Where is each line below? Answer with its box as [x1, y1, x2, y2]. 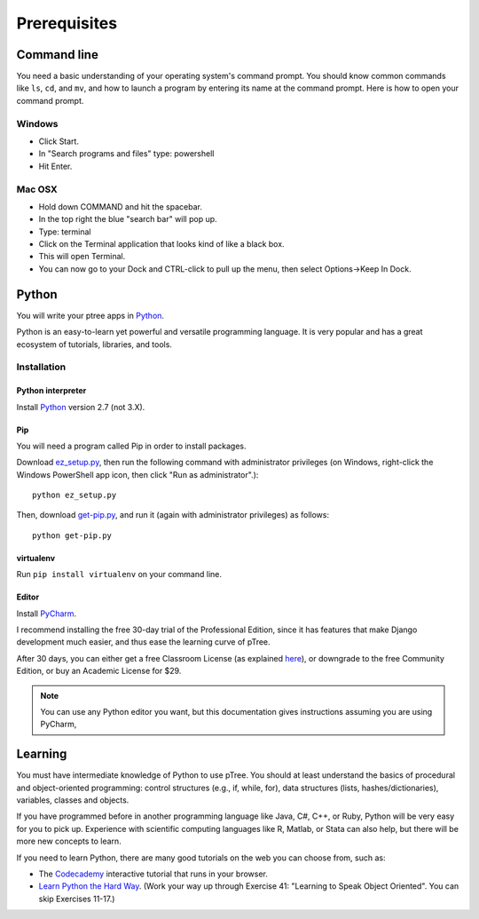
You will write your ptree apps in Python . [16, 310, 164, 321]
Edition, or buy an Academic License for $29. [16, 666, 182, 677]
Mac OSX [16, 183, 58, 195]
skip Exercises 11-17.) [38, 893, 115, 904]
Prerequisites [16, 13, 118, 33]
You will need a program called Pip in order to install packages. [16, 440, 247, 451]
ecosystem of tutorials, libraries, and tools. [16, 338, 173, 350]
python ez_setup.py [32, 490, 117, 501]
